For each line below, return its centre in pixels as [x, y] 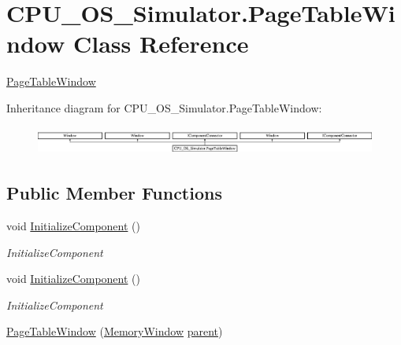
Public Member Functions [114, 193]
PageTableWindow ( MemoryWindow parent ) [115, 331]
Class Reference [161, 44]
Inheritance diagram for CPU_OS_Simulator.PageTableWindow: [164, 107]
